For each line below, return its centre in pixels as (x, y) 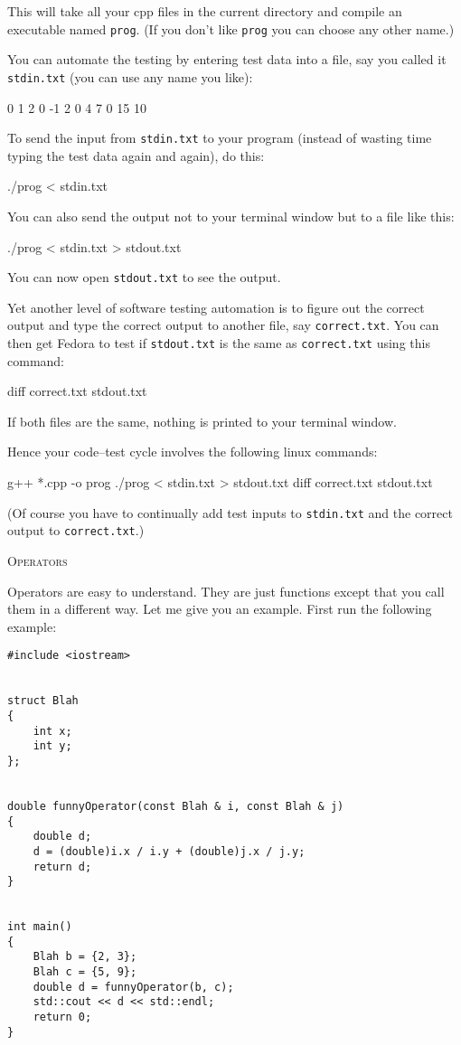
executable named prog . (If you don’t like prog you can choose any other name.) (231, 28)
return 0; (62, 1017)
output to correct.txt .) (76, 530)
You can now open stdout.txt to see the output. (144, 277)
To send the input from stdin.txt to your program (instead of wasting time (220, 138)
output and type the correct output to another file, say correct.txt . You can (223, 325)
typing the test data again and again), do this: (136, 155)
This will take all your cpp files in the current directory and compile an (205, 11)
